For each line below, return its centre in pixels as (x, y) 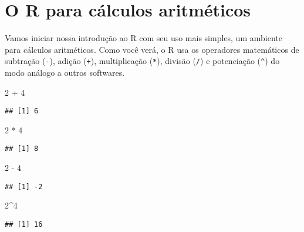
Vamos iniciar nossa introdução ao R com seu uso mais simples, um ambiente (143, 38)
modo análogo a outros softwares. (65, 72)
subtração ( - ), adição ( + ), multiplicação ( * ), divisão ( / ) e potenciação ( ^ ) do (142, 61)
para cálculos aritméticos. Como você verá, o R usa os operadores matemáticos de (152, 49)
